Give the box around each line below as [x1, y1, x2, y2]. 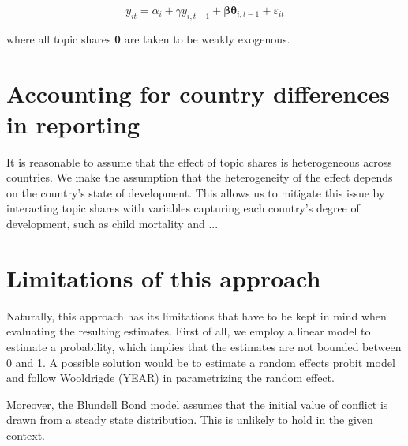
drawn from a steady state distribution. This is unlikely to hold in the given [6, 411, 373, 428]
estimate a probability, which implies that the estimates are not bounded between [6, 338, 402, 354]
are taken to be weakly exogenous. [124, 30, 290, 47]
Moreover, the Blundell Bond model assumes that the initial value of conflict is [6, 395, 388, 412]
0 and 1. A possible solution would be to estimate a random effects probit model [6, 354, 395, 370]
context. [6, 426, 45, 443]
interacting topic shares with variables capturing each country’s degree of [6, 200, 360, 216]
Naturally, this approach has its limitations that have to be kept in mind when [6, 307, 387, 324]
